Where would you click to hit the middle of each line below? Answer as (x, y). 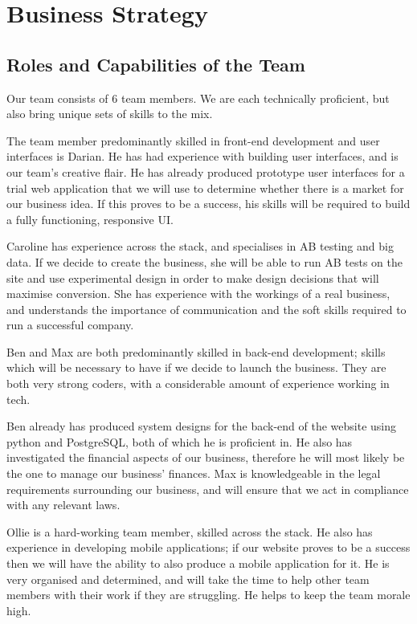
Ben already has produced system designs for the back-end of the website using (201, 426)
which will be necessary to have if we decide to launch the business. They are (196, 367)
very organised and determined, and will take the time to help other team (188, 579)
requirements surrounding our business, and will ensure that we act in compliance (208, 489)
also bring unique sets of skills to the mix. (110, 114)
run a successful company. (70, 325)
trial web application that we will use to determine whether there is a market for (205, 188)
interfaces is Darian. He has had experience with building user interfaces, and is (202, 156)
